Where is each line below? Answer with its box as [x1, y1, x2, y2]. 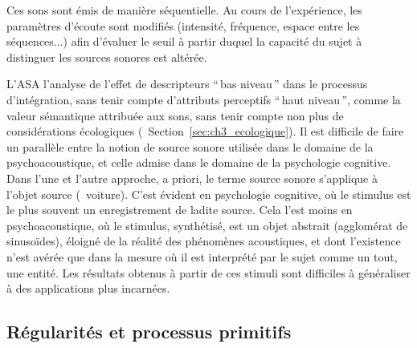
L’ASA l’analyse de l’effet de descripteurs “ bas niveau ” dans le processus [6, 75, 368, 92]
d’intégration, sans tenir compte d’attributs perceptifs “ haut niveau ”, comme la [6, 91, 401, 107]
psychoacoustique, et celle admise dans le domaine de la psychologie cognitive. [6, 154, 391, 171]
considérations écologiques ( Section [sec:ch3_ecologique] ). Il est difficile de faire [6, 123, 404, 140]
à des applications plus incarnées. [6, 280, 170, 297]
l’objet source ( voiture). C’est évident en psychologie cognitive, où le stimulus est [6, 185, 411, 202]
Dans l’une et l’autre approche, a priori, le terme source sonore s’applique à [6, 169, 378, 186]
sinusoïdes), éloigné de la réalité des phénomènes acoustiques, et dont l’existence [6, 233, 401, 249]
